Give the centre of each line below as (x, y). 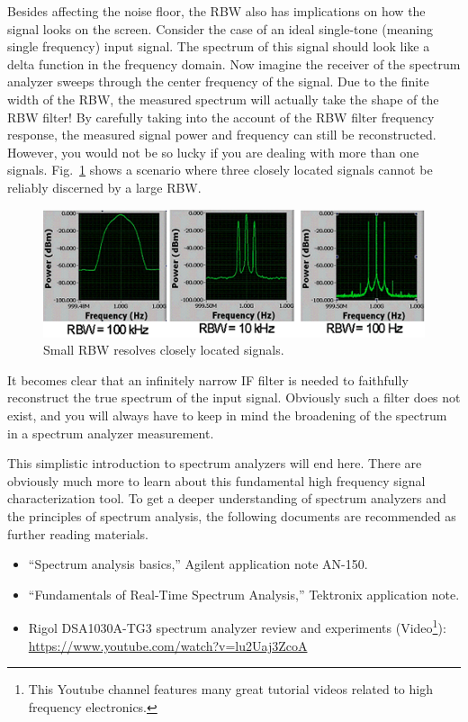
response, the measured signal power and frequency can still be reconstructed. (222, 135)
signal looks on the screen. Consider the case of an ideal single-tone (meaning (220, 28)
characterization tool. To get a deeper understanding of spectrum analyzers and (227, 498)
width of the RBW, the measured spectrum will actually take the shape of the (223, 99)
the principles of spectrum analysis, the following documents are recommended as (232, 515)
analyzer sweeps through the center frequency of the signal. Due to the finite (218, 81)
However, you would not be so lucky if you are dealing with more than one (213, 152)
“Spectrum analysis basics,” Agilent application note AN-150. (198, 564)
